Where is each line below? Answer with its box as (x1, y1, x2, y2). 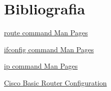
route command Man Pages (4, 27, 88, 38)
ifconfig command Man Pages (4, 44, 94, 54)
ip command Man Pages (4, 61, 78, 71)
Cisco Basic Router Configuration (4, 77, 107, 88)
